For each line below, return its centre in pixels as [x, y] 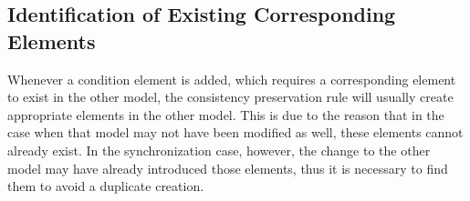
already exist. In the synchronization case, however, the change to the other [219, 150]
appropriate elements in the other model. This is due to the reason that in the [226, 114]
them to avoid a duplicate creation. [106, 186]
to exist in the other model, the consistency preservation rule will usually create [230, 97]
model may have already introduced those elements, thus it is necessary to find [228, 168]
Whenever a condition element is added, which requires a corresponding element [232, 79]
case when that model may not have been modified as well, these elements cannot [235, 132]
